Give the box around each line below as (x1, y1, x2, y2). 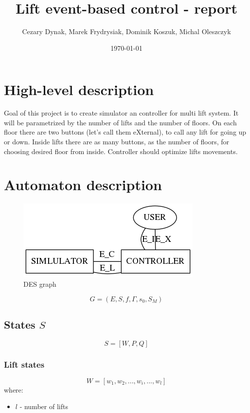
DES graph (23, 278, 56, 289)
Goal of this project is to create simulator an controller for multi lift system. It (4, 108, 239, 118)
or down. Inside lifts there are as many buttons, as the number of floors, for (4, 137, 230, 147)
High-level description (4, 79, 154, 99)
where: (4, 384, 23, 394)
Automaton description (4, 175, 162, 195)
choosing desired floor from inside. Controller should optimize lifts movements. (4, 146, 238, 156)
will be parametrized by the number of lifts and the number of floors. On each (4, 117, 237, 127)
